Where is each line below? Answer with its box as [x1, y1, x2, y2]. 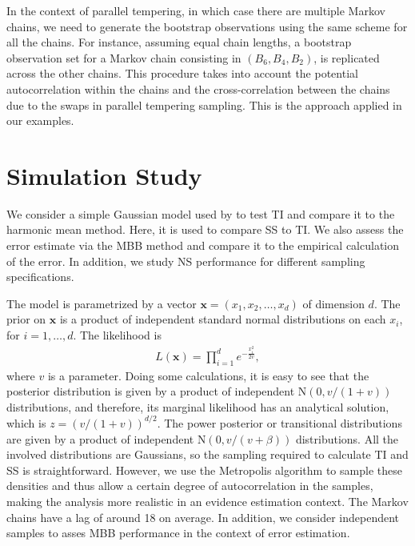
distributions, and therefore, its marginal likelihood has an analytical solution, [6, 398, 389, 415]
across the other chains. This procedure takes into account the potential [6, 65, 358, 82]
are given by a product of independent [6, 430, 194, 447]
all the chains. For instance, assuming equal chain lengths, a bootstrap [6, 34, 352, 50]
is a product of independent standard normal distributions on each [59, 311, 386, 327]
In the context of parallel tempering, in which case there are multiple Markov [6, 2, 385, 18]
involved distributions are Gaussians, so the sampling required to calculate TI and [6, 446, 409, 463]
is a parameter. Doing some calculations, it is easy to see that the [47, 367, 369, 383]
